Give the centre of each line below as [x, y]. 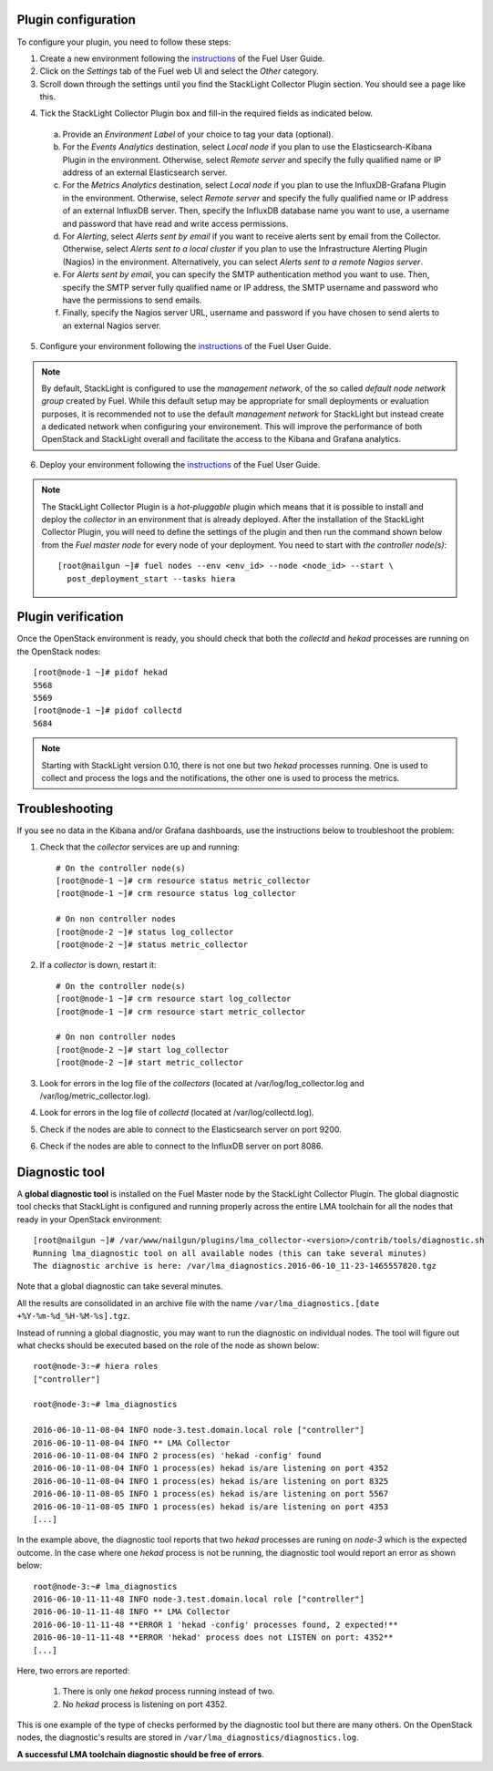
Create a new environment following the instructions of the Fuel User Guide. [182, 58]
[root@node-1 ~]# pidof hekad [101, 673]
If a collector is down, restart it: [98, 965]
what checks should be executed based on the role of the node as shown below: [168, 1345]
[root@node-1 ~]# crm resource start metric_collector [181, 1011]
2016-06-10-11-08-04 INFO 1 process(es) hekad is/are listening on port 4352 [211, 1468]
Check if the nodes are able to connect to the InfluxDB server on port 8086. [181, 1146]
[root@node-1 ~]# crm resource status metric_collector [183, 881]
